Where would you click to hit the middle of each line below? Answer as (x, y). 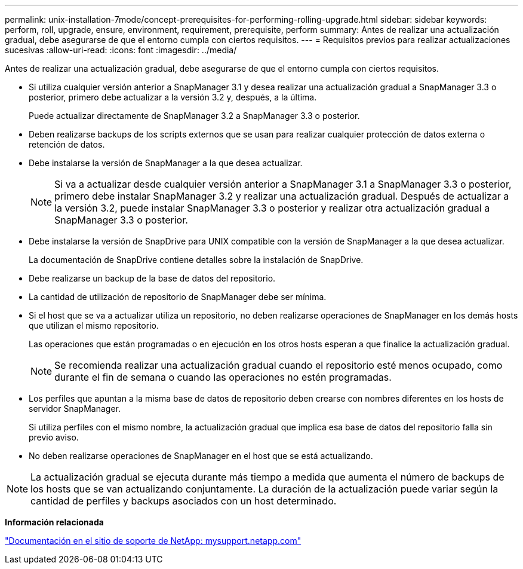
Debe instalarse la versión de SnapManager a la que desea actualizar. (166, 163)
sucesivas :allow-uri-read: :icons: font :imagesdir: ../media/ (121, 50)
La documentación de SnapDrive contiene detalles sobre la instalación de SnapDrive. (196, 260)
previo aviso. (54, 437)
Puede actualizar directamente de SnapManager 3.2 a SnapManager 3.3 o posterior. (194, 116)
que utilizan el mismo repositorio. (94, 325)
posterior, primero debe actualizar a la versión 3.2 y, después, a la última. (173, 97)
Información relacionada (54, 522)
